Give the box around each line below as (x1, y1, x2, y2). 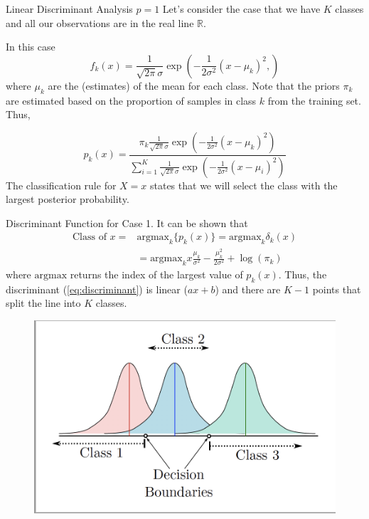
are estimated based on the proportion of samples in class (6, 93, 257, 108)
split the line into (6, 295, 81, 310)
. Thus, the (278, 266, 327, 281)
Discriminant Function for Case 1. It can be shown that (6, 215, 248, 230)
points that (312, 281, 361, 296)
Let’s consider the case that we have (162, 1, 321, 16)
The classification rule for (6, 177, 117, 192)
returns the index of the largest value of (70, 266, 243, 281)
